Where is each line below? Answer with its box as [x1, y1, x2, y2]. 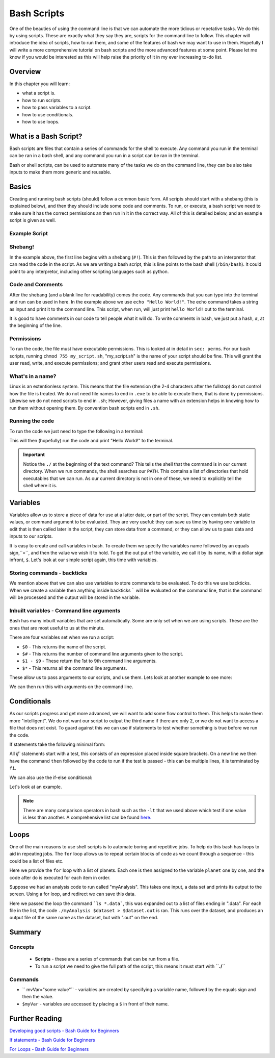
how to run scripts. [22, 97, 62, 103]
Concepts [9, 944, 35, 951]
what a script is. [22, 90, 56, 96]
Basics [9, 182, 32, 191]
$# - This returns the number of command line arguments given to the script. [22, 650, 183, 657]
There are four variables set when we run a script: [9, 634, 115, 640]
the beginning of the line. [9, 322, 62, 329]
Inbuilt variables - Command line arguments [9, 607, 121, 614]
